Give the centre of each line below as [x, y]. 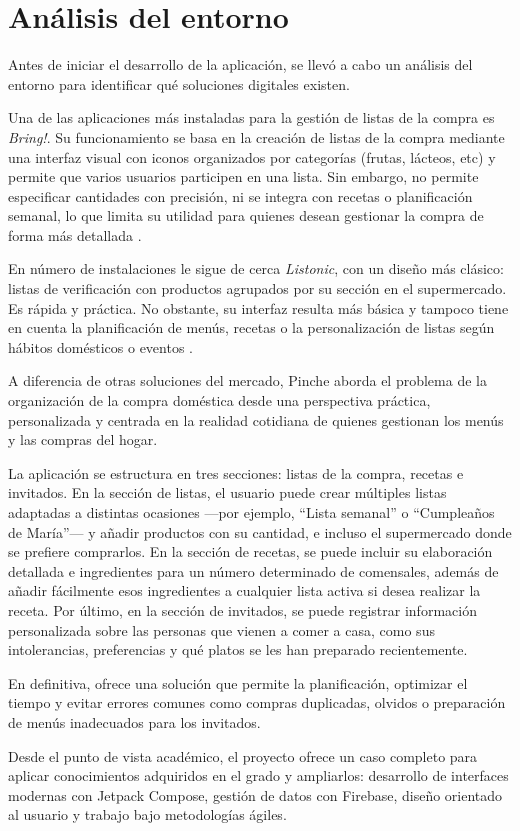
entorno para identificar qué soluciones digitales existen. [179, 83]
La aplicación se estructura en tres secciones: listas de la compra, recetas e [236, 472]
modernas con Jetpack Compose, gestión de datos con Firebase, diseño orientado [255, 794]
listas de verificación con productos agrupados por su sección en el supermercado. [257, 288]
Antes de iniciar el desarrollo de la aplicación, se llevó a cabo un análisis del [240, 64]
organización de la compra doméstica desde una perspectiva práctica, [219, 400]
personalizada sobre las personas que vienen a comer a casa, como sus [221, 629]
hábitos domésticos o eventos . [101, 346]
